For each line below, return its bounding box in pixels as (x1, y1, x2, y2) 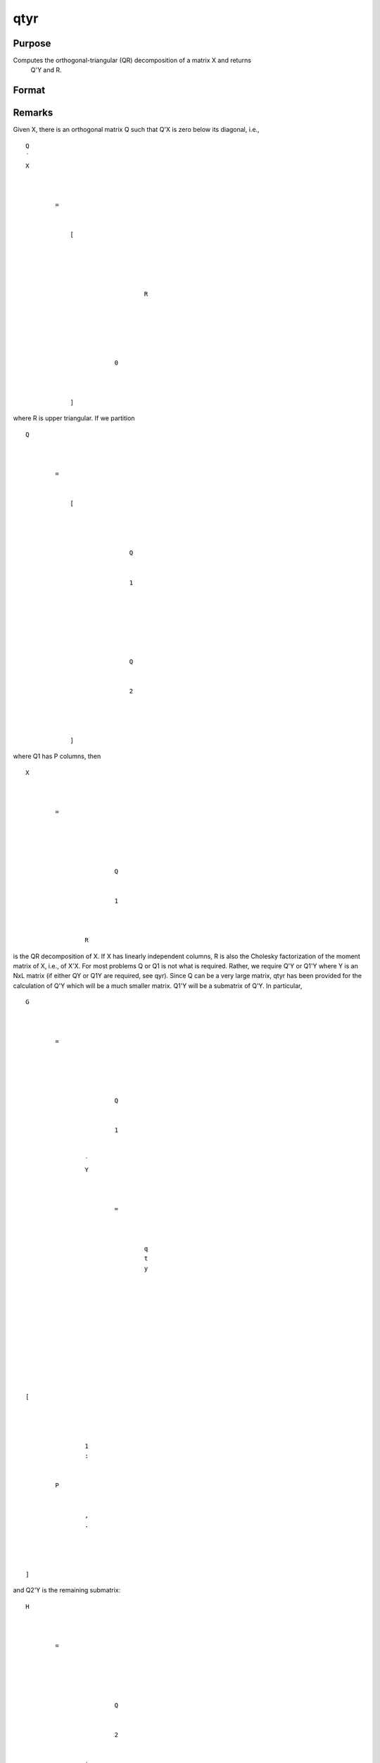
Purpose (13, 37, 51, 49)
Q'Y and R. (30, 66, 63, 74)
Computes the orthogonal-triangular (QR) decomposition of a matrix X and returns (13, 56, 251, 65)
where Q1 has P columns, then (13, 752, 101, 761)
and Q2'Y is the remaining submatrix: (13, 1586, 121, 1594)
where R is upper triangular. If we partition (13, 414, 135, 422)
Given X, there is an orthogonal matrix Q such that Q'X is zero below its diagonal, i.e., (13, 126, 260, 134)
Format (13, 85, 46, 97)
